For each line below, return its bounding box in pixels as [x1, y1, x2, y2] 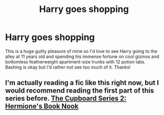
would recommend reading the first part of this [5, 86, 154, 95]
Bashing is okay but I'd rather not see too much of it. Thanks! [5, 64, 131, 70]
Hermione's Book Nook [5, 102, 79, 110]
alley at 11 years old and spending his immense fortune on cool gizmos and [5, 53, 159, 59]
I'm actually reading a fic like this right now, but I [5, 78, 159, 87]
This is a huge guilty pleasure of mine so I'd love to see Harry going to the [5, 48, 157, 54]
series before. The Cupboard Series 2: [5, 94, 126, 103]
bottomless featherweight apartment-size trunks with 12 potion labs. [5, 58, 146, 64]
